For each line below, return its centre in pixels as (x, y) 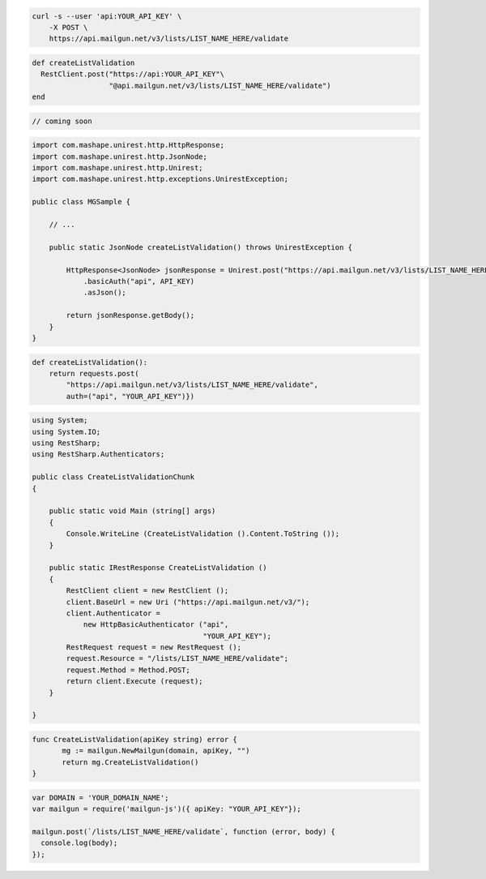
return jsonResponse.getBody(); (130, 315)
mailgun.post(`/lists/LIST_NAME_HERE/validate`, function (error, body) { (184, 832)
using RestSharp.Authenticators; (98, 455)
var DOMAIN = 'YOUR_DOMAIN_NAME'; (100, 798)
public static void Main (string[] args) (132, 511)
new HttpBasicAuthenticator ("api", (156, 625)
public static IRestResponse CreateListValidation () (158, 568)
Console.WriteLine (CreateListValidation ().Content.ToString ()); (203, 534)
